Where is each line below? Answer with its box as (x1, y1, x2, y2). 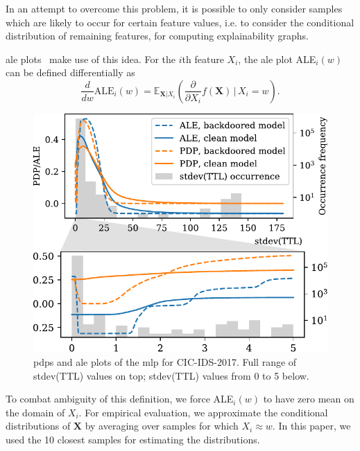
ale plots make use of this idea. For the (6, 51, 176, 66)
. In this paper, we (272, 418, 351, 433)
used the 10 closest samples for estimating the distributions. (6, 432, 260, 447)
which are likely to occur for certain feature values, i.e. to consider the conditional (6, 15, 354, 29)
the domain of (6, 405, 65, 419)
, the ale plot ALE (238, 51, 316, 66)
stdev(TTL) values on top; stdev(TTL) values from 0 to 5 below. (33, 368, 309, 382)
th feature (182, 51, 224, 66)
